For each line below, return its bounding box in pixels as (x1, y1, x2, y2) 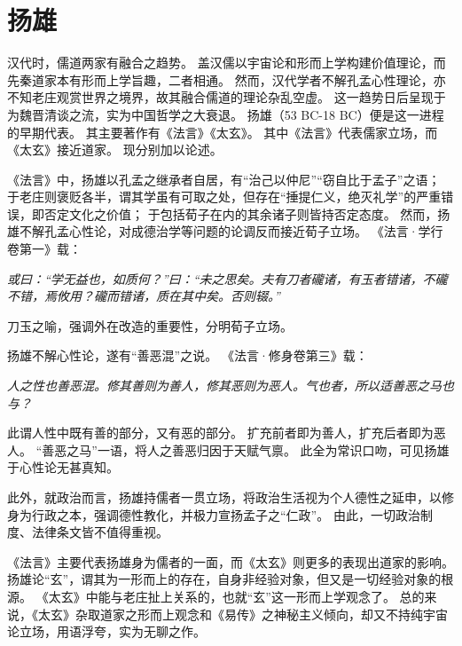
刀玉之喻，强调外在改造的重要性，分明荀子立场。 (7, 316, 293, 335)
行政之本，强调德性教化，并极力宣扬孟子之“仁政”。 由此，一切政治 (31, 505, 420, 524)
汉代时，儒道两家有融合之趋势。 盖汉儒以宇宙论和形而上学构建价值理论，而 (7, 53, 446, 72)
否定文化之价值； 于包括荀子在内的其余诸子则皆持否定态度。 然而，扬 (43, 204, 450, 223)
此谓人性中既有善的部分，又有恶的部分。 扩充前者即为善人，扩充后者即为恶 (7, 423, 446, 442)
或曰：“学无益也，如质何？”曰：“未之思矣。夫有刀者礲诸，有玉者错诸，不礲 (7, 269, 448, 288)
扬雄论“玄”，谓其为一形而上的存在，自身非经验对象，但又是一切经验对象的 (7, 570, 442, 588)
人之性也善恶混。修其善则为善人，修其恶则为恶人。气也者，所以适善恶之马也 (7, 376, 454, 395)
